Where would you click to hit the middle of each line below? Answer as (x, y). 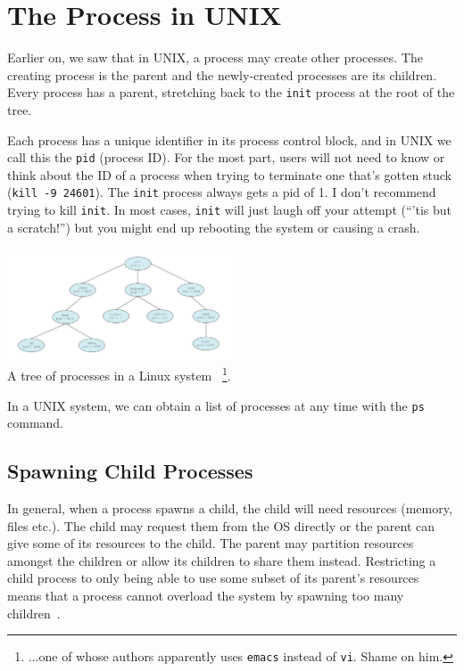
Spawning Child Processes (130, 471)
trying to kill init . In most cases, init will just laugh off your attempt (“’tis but (229, 210)
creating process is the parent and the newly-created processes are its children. (222, 74)
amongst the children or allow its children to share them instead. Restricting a (222, 560)
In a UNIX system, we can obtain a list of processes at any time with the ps (216, 405)
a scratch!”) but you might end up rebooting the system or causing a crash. (214, 227)
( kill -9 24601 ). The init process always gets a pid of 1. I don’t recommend (222, 192)
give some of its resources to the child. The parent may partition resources (211, 543)
